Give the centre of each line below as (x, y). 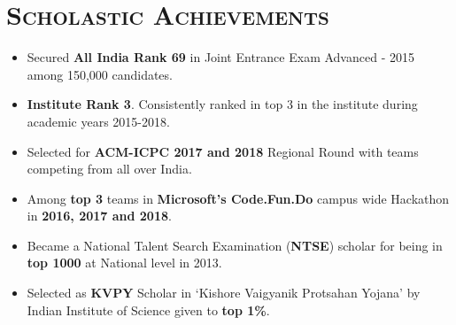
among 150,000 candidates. (100, 74)
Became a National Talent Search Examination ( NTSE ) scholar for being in (235, 245)
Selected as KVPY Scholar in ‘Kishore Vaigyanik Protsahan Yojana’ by (224, 293)
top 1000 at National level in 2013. (124, 263)
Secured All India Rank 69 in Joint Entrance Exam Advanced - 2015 (220, 57)
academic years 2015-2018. (98, 121)
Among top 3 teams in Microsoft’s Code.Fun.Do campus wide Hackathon (238, 198)
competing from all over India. (109, 169)
